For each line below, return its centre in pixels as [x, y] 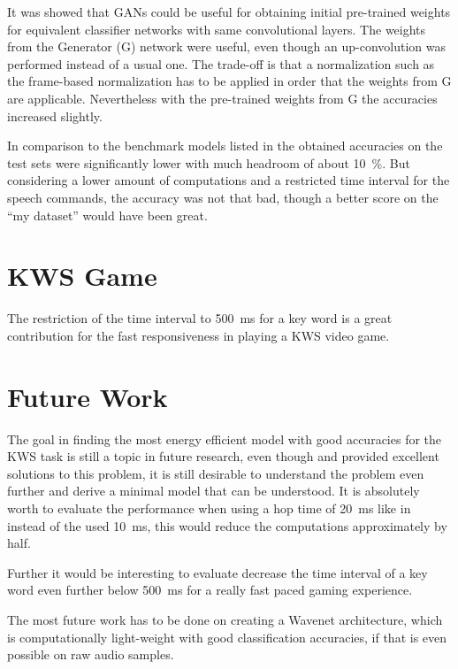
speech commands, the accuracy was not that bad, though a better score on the [223, 197]
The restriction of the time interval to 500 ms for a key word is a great [200, 318]
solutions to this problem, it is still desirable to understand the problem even [216, 473]
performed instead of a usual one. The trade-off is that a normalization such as [221, 63]
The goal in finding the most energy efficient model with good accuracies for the [225, 438]
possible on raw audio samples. [91, 654]
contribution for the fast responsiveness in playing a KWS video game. [198, 335]
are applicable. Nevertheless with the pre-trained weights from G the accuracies [222, 98]
